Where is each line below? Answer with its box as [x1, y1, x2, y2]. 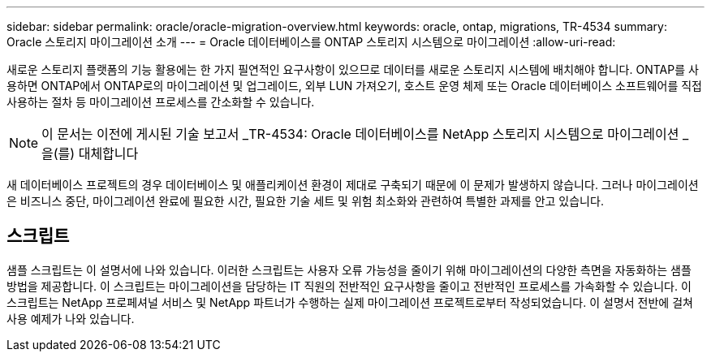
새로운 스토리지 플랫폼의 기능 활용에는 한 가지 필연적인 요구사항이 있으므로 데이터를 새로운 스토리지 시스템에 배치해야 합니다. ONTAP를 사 [6, 63, 699, 76]
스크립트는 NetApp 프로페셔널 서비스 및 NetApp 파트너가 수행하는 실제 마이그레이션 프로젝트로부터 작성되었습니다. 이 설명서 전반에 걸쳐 [6, 295, 693, 309]
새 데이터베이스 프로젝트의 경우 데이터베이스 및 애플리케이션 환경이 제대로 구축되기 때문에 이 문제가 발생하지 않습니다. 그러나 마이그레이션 [6, 178, 699, 192]
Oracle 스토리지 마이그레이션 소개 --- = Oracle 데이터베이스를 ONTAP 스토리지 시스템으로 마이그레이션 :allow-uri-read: [6, 35, 616, 49]
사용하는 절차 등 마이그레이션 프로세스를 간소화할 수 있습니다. [6, 95, 315, 109]
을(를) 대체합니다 [41, 145, 139, 162]
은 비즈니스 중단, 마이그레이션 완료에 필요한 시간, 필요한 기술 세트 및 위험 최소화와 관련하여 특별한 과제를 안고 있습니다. [6, 194, 604, 208]
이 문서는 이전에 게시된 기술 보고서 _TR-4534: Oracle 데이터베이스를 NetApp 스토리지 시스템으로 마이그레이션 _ [41, 126, 689, 142]
